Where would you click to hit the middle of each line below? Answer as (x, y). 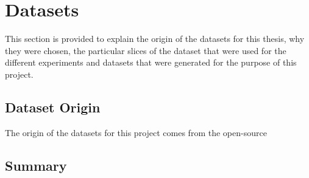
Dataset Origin (53, 107)
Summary (36, 165)
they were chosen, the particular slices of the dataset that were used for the (146, 50)
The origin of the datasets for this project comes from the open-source (136, 132)
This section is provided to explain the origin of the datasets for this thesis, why (155, 39)
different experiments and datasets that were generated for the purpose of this (151, 62)
